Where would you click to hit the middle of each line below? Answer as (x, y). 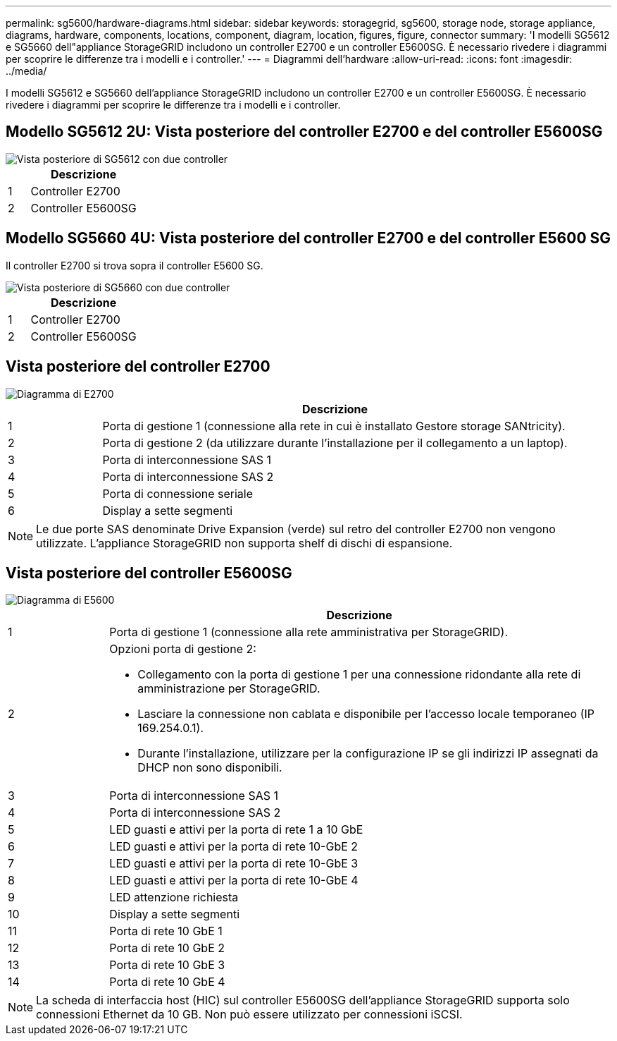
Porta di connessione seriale (178, 493)
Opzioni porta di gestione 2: (183, 649)
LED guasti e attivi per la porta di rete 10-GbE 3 (234, 864)
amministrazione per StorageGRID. (229, 689)
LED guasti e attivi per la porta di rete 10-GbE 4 (234, 881)
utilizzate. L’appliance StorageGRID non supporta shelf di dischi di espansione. (244, 543)
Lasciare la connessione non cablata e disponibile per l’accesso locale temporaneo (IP (366, 714)
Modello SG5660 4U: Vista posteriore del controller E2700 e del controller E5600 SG (308, 238)
